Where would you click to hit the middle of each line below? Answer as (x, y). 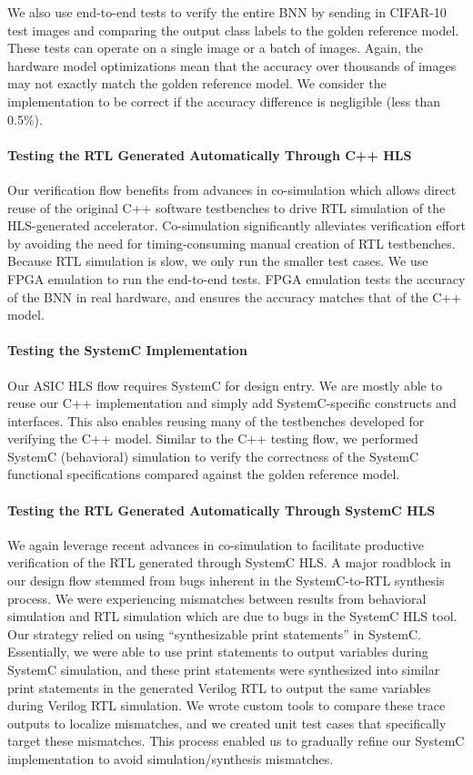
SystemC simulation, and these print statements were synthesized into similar (224, 670)
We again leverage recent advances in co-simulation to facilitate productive (216, 544)
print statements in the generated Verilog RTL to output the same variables (219, 687)
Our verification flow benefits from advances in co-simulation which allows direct (232, 189)
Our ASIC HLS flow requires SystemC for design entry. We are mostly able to (225, 385)
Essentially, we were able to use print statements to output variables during (218, 652)
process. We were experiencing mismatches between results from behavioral (217, 598)
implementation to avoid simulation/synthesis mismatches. (171, 758)
